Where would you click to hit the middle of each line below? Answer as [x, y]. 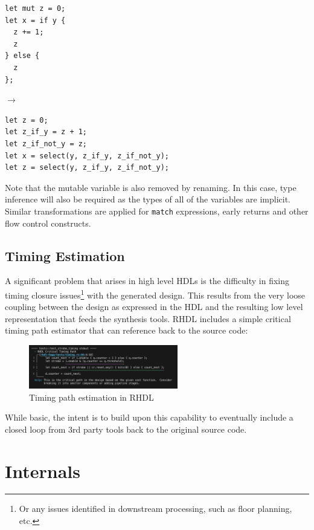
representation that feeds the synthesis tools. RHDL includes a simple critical [148, 318]
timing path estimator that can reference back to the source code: [127, 330]
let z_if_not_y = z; [46, 144]
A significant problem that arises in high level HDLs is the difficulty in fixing [147, 281]
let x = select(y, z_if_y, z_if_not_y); [87, 156]
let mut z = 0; [35, 8]
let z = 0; [27, 120]
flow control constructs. [48, 223]
